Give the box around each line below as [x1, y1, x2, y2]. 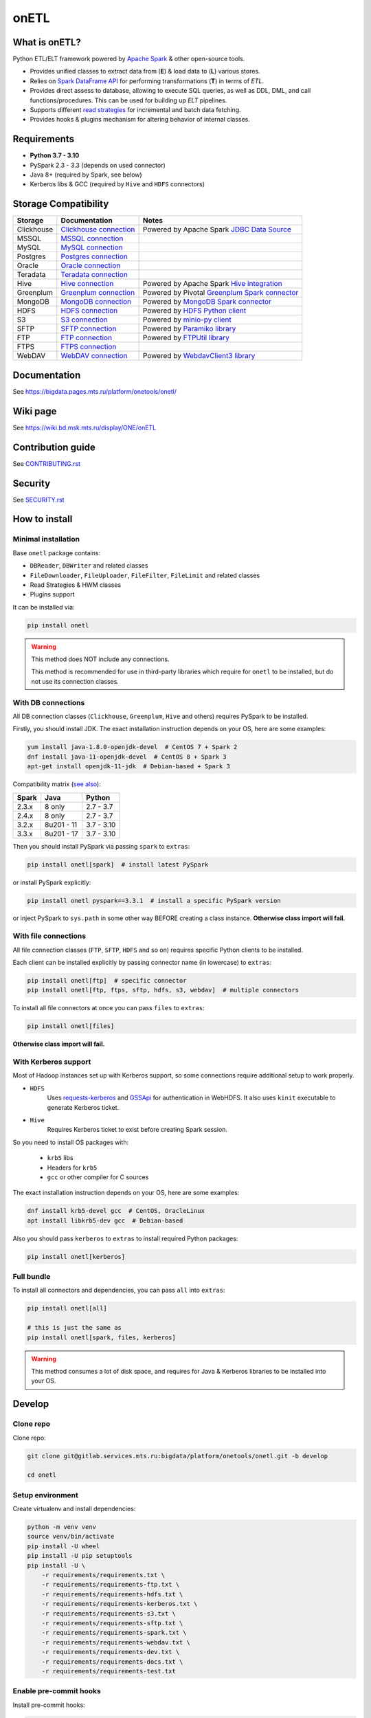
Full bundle [12, 1272, 51, 1282]
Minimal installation [12, 535, 80, 544]
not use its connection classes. [31, 677, 120, 685]
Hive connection [60, 279, 114, 289]
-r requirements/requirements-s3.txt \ [41, 1609, 177, 1618]
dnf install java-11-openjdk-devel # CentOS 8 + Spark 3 [27, 752, 227, 761]
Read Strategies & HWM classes [30, 581, 122, 589]
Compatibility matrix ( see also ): [12, 780, 101, 788]
